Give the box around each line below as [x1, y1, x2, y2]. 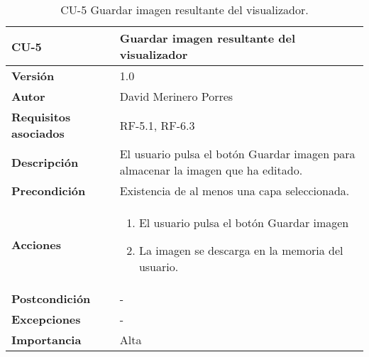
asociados [11, 125, 65, 141]
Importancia [11, 331, 82, 348]
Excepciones [11, 311, 81, 327]
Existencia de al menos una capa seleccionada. [119, 182, 350, 199]
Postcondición [11, 290, 91, 307]
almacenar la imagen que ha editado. [119, 162, 303, 178]
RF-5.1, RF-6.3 [119, 116, 195, 133]
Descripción [11, 153, 79, 170]
